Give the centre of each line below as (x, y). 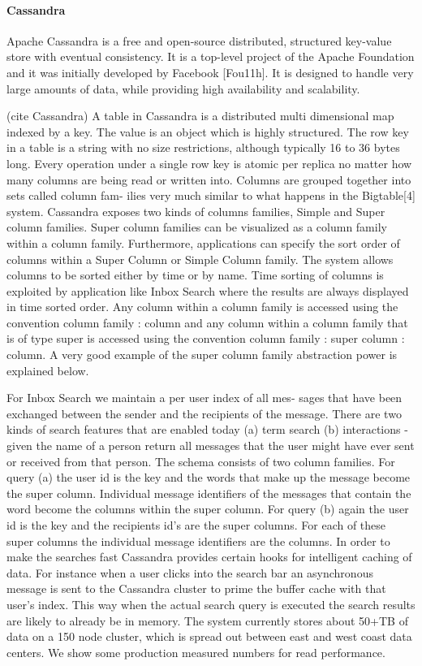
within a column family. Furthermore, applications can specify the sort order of (203, 242)
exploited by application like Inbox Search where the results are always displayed (208, 290)
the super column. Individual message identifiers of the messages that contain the (209, 493)
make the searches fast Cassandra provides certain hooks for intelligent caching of (209, 557)
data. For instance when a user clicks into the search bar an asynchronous (190, 572)
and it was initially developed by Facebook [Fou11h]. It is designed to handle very (210, 72)
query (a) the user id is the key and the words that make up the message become (209, 477)
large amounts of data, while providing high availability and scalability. (183, 88)
